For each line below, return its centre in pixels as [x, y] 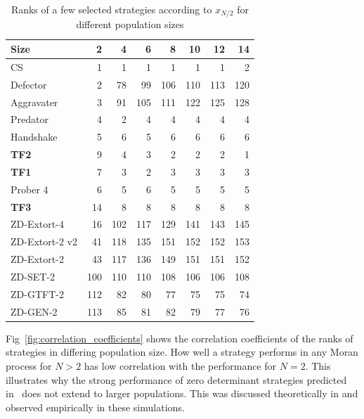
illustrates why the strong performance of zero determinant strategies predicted [176, 379]
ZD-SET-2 [33, 277]
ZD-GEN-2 [34, 311]
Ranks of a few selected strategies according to [111, 9]
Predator [30, 119]
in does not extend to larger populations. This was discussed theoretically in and [182, 393]
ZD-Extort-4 [37, 224]
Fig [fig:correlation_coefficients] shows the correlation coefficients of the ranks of [180, 338]
